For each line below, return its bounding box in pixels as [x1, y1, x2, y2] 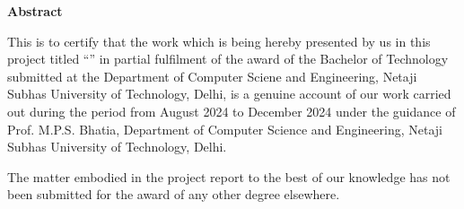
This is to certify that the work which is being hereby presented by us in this [7, 31, 431, 50]
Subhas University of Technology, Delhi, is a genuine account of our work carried [7, 84, 451, 103]
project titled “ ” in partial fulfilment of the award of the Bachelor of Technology [7, 49, 449, 68]
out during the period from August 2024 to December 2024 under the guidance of [7, 101, 456, 120]
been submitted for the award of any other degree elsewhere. [7, 185, 340, 204]
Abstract [7, 2, 63, 20]
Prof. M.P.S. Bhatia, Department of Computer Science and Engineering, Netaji [7, 119, 442, 138]
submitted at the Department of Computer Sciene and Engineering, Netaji [7, 66, 417, 85]
